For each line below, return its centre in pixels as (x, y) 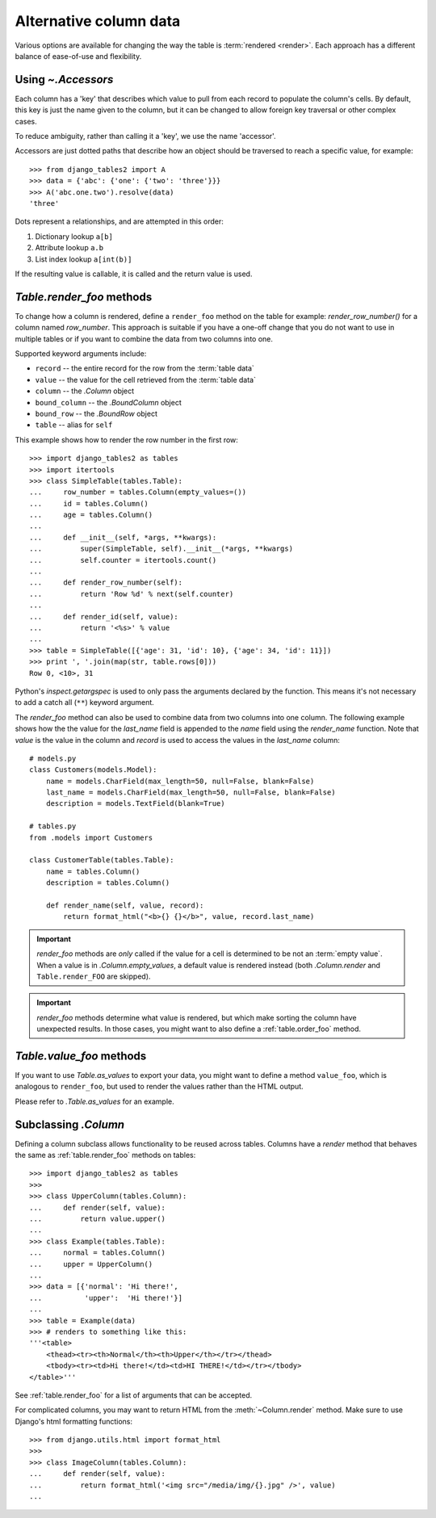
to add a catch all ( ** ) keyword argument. (85, 702)
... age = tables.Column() (91, 515)
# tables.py (53, 826)
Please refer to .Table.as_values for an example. (94, 1101)
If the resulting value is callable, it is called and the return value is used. (134, 274)
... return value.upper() (97, 1219)
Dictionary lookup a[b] (74, 236)
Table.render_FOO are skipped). (94, 976)
